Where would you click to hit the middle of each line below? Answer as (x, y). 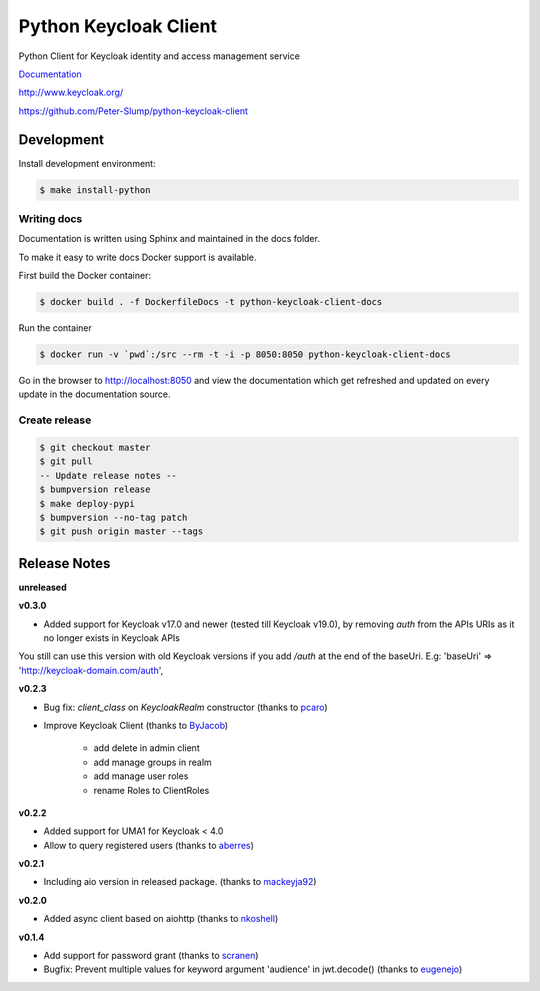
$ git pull (66, 461)
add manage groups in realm (152, 762)
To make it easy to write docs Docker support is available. (137, 257)
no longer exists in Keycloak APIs (111, 638)
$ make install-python (95, 189)
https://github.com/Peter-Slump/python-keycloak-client (133, 111)
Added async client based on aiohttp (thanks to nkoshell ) (161, 919)
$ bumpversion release (95, 489)
